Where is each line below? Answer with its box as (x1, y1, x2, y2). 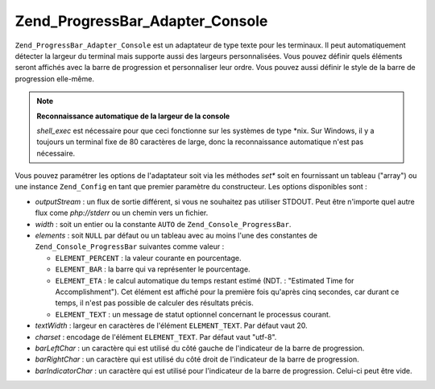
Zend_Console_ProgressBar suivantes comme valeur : (35, 242, 225, 251)
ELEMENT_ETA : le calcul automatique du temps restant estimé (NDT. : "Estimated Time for (55, 275, 354, 285)
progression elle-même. (14, 73, 94, 84)
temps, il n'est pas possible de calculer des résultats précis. (55, 298, 254, 308)
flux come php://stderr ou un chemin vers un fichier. (35, 208, 209, 217)
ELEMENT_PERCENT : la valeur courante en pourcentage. (55, 253, 242, 263)
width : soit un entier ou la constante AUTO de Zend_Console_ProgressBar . (35, 219, 292, 229)
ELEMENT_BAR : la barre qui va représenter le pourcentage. (55, 264, 251, 274)
